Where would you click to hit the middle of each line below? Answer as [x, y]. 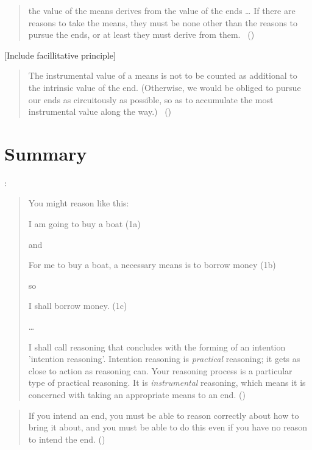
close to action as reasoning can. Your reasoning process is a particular [160, 370]
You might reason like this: [79, 203]
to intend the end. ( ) [67, 439]
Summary [46, 153]
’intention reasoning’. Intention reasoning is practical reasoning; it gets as [164, 359]
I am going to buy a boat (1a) [84, 224]
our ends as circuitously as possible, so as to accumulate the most [151, 99]
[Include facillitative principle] [60, 55]
